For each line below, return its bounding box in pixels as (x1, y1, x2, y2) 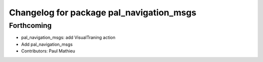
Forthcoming (9, 21, 52, 30)
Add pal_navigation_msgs (21, 41, 73, 47)
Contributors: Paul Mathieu (21, 48, 75, 54)
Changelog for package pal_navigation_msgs (9, 7, 197, 18)
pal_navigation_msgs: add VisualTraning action (21, 35, 115, 40)
